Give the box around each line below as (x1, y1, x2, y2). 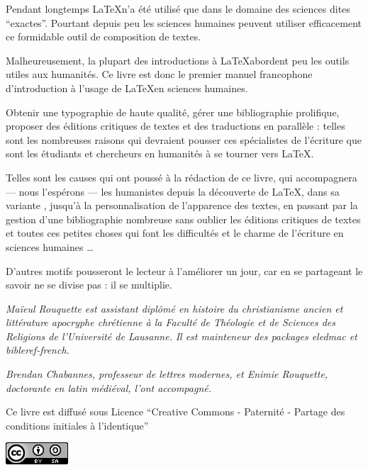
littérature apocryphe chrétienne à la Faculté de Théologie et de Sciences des (6, 315, 336, 330)
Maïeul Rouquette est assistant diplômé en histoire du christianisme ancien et (6, 301, 343, 315)
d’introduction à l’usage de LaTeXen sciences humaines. (6, 80, 248, 95)
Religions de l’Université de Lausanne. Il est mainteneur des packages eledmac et (6, 328, 357, 343)
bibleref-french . (6, 342, 69, 357)
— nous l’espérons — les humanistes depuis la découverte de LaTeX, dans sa (6, 184, 340, 198)
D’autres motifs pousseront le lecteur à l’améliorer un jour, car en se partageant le (6, 263, 363, 278)
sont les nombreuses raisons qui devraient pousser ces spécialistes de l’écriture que (6, 132, 362, 147)
